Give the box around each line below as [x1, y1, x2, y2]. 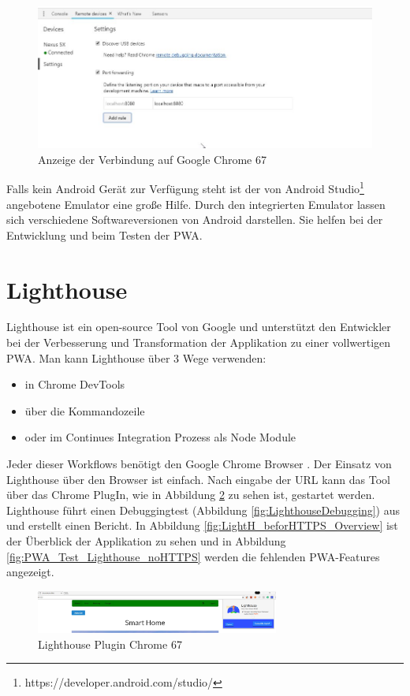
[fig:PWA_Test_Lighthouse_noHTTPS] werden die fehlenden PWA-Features [6, 548, 380, 564]
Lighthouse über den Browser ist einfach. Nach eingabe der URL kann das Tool [6, 471, 390, 487]
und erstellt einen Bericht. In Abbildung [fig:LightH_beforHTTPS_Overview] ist [6, 517, 398, 534]
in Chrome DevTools [24, 376, 125, 393]
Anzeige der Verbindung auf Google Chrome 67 [38, 151, 266, 167]
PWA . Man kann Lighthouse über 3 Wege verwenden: [6, 349, 266, 366]
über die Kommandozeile [24, 402, 145, 419]
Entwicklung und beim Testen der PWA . [6, 226, 203, 243]
